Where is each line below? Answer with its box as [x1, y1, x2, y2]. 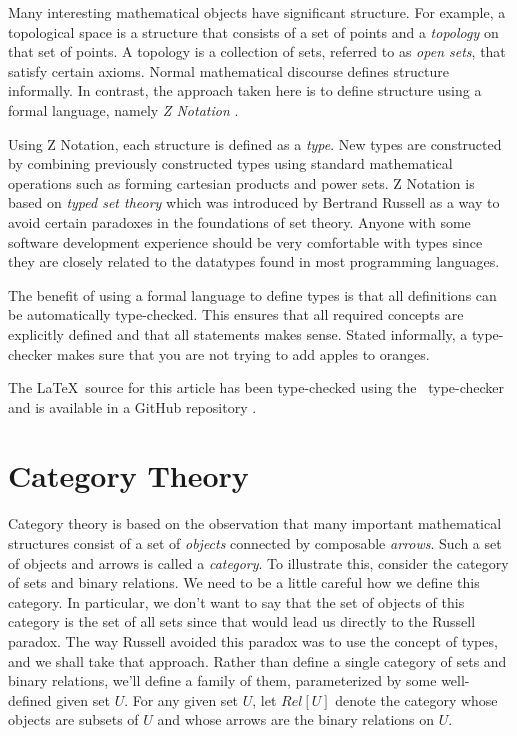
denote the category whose [335, 689, 498, 710]
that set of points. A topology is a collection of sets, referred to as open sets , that [8, 41, 506, 62]
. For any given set [124, 689, 239, 710]
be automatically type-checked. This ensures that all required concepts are [8, 304, 464, 325]
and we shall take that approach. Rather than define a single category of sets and [8, 650, 507, 671]
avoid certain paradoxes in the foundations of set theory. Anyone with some [8, 211, 471, 232]
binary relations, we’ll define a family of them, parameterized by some [8, 670, 437, 691]
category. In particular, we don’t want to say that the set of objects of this [8, 591, 465, 612]
